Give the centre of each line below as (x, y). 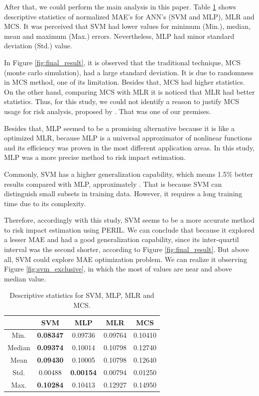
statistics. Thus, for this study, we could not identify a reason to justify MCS (122, 101)
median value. (25, 278)
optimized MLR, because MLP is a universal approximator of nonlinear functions (128, 138)
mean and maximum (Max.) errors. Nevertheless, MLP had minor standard (119, 36)
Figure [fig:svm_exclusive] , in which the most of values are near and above (118, 269)
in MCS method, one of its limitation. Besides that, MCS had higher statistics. (125, 82)
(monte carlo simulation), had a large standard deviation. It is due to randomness (129, 72)
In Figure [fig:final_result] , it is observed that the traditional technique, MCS (123, 62)
